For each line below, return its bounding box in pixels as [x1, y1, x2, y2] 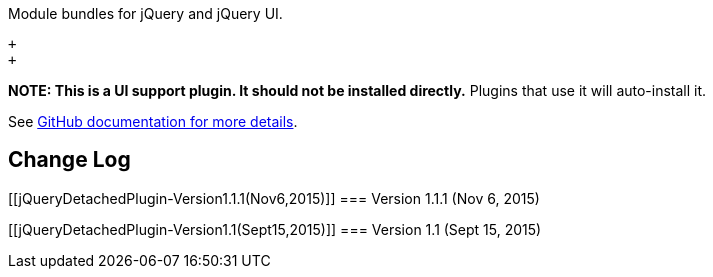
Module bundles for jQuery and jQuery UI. [8, 5, 283, 22]
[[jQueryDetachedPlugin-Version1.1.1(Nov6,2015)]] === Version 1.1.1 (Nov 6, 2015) [8, 189, 540, 207]
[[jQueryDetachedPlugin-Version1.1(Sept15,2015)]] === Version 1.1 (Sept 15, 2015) [8, 220, 542, 238]
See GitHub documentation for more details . [8, 113, 298, 130]
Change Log [8, 147, 131, 173]
